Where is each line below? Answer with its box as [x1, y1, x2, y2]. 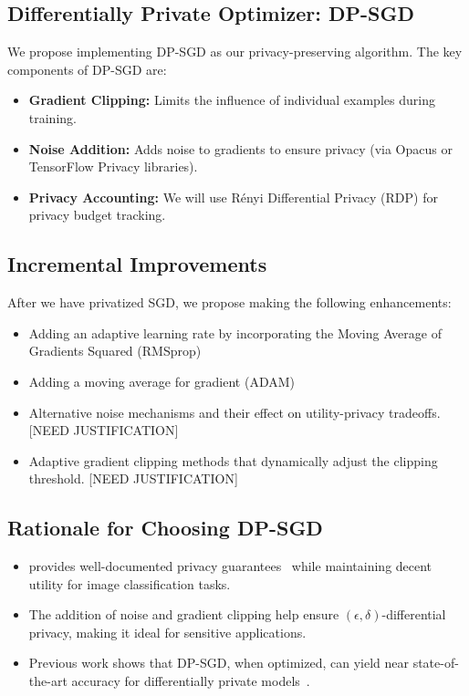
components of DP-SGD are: [7, 59, 167, 78]
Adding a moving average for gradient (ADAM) [28, 371, 296, 390]
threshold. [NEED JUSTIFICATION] [28, 469, 238, 488]
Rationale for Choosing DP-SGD [7, 514, 323, 542]
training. [28, 108, 77, 127]
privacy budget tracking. [28, 205, 166, 224]
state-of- [412, 653, 459, 672]
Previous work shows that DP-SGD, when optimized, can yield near [28, 653, 409, 672]
